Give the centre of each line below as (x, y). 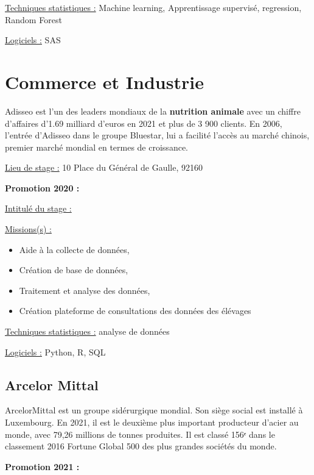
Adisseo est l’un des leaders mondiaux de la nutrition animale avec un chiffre (153, 111)
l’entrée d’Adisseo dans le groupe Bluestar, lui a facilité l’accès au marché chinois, (157, 135)
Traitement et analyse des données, (85, 290)
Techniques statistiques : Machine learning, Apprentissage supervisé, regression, (153, 7)
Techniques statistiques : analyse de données (87, 331)
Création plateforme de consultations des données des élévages (135, 311)
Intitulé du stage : (38, 208)
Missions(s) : (28, 229)
